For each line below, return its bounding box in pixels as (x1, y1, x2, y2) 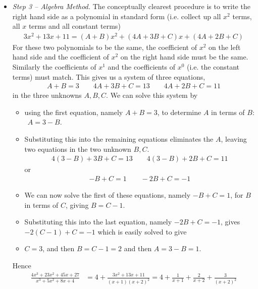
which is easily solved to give (97, 226, 187, 237)
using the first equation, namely (24, 106, 123, 117)
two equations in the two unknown (24, 143, 131, 154)
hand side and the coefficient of (12, 51, 109, 62)
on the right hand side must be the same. (120, 51, 248, 62)
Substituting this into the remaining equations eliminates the (24, 134, 214, 144)
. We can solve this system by (106, 90, 198, 100)
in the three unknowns (12, 90, 82, 100)
